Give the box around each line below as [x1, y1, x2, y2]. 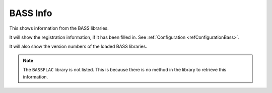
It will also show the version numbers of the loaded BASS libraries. [9, 43, 147, 50]
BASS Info [9, 8, 52, 19]
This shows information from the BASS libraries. [9, 25, 109, 31]
